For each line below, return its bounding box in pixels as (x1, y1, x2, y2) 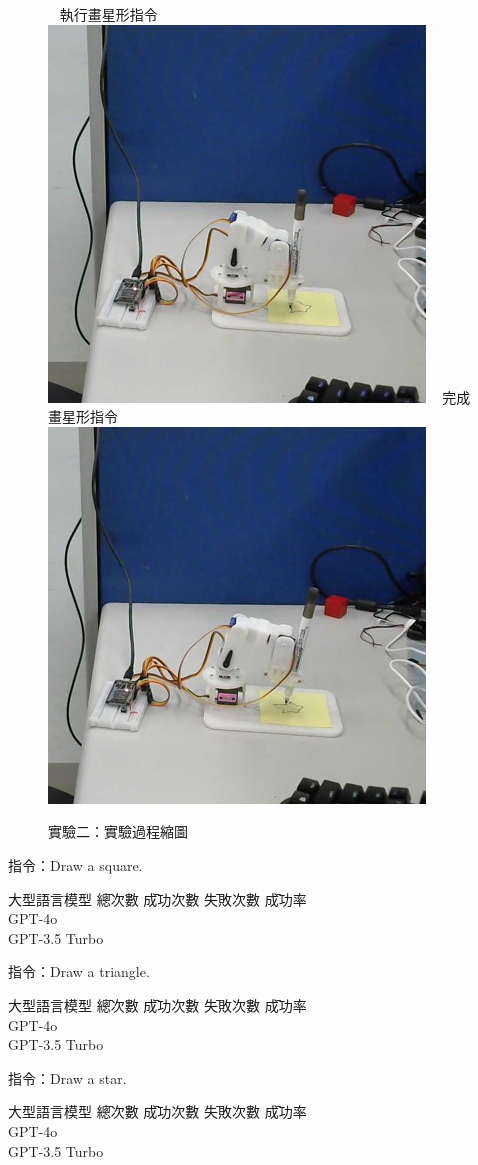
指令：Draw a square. (8, 854, 143, 875)
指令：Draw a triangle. (8, 961, 150, 982)
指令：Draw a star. (8, 1067, 127, 1088)
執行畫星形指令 (59, 4, 158, 24)
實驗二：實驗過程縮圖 (48, 821, 188, 842)
